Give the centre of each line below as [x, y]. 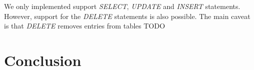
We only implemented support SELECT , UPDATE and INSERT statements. [122, 6]
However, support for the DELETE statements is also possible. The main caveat [127, 16]
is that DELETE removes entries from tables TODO [85, 26]
